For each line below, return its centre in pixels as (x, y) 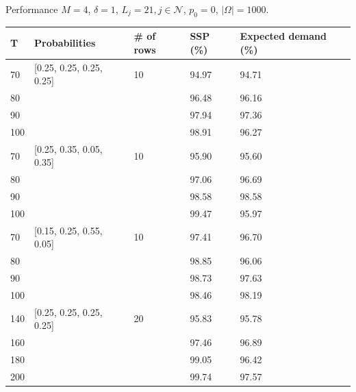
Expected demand (283, 36)
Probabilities (65, 43)
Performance (32, 9)
